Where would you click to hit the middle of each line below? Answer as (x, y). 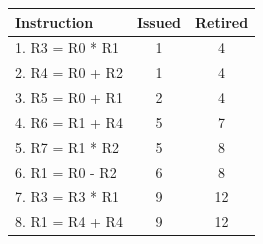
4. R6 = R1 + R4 (69, 121)
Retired (222, 21)
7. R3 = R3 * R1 (67, 196)
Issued (158, 21)
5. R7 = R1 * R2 (67, 146)
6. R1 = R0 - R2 (66, 171)
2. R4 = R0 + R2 (69, 72)
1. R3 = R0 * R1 (67, 47)
